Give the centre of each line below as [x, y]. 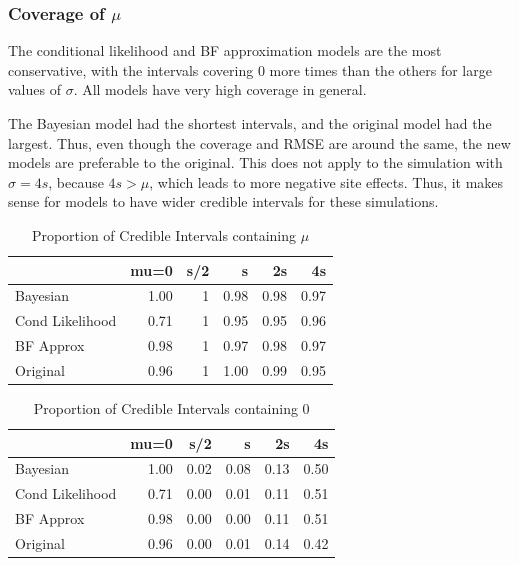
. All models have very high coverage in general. [220, 89]
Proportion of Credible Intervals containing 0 [171, 408]
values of [34, 89]
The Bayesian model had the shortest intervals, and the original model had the [250, 123]
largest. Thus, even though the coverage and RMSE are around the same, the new [259, 142]
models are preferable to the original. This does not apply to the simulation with [255, 162]
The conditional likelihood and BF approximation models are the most [225, 50]
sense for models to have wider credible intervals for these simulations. [223, 201]
